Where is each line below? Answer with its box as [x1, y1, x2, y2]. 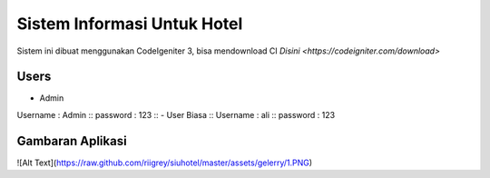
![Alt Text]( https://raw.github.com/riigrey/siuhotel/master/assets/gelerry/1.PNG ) [16, 157, 313, 168]
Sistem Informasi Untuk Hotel [16, 14, 243, 34]
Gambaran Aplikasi [16, 133, 127, 149]
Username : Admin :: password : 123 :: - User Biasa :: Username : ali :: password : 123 [16, 109, 336, 120]
